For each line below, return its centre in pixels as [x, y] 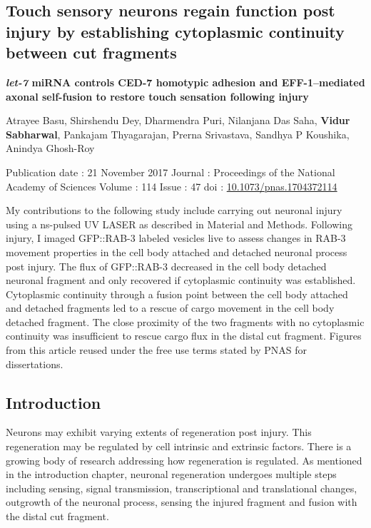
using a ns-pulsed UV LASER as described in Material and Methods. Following [179, 224]
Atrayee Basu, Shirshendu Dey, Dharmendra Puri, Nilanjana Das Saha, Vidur [178, 120]
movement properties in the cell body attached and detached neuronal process [177, 252]
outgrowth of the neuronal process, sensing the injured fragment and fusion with [182, 502]
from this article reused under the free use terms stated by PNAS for [157, 350]
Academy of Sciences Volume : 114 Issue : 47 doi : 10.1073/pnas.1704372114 [172, 186]
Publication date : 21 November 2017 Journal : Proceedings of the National [171, 172]
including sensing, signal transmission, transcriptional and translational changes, [182, 488]
